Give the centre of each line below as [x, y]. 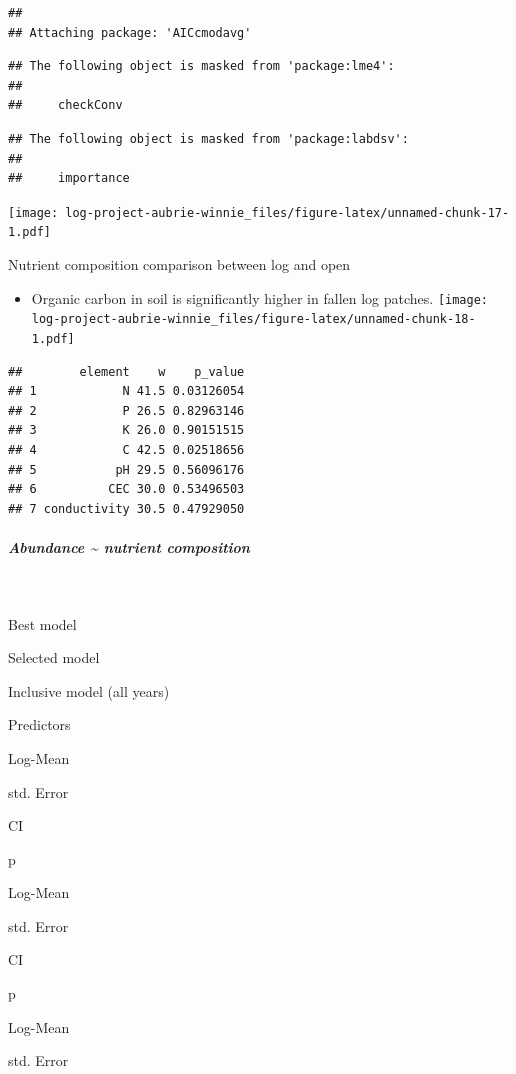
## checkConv [65, 105]
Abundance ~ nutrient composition [129, 546]
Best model [42, 623]
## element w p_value [126, 371]
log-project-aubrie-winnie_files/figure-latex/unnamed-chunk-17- [287, 212]
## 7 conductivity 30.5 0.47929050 [126, 508]
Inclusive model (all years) [89, 690]
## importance [69, 178]
